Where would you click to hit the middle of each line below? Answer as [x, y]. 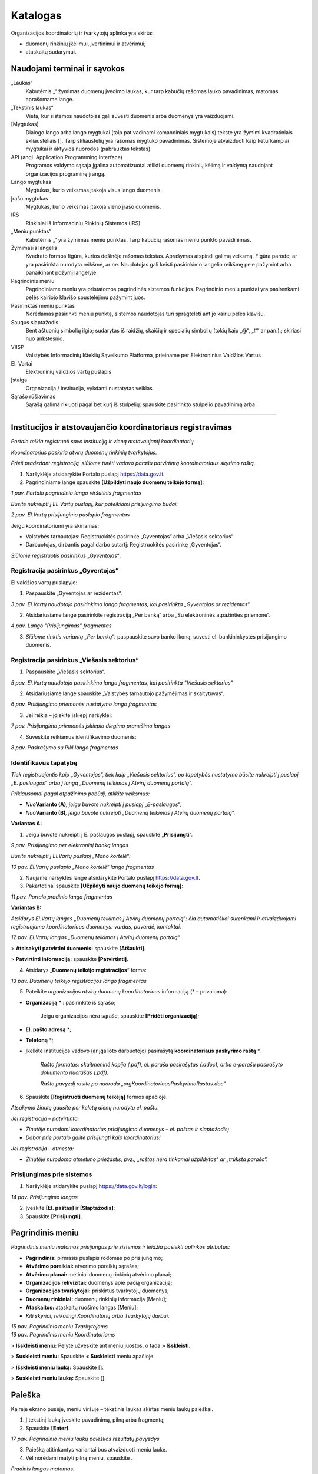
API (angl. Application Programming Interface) [67, 157]
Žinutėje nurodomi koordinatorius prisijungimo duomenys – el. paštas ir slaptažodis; [127, 1130]
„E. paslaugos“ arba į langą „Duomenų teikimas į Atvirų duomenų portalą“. [102, 783]
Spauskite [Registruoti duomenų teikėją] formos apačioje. [97, 1097]
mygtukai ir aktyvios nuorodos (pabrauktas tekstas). [89, 149]
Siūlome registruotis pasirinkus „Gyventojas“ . [66, 555]
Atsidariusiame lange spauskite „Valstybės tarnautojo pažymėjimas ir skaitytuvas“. [125, 693]
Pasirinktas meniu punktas [43, 305]
